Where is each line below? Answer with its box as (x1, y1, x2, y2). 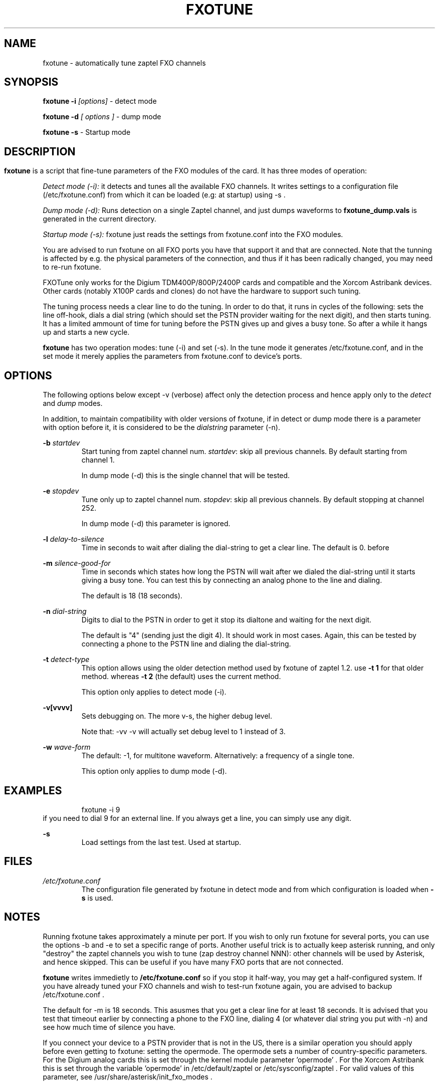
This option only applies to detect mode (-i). (81, 688, 227, 697)
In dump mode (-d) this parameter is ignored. (81, 519, 231, 528)
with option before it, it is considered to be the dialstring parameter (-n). (43, 423, 280, 432)
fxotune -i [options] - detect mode (43, 97, 157, 106)
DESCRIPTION (4, 145, 76, 158)
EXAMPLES (4, 784, 62, 797)
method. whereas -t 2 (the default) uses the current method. (81, 672, 281, 681)
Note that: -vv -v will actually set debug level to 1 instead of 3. (81, 727, 286, 736)
